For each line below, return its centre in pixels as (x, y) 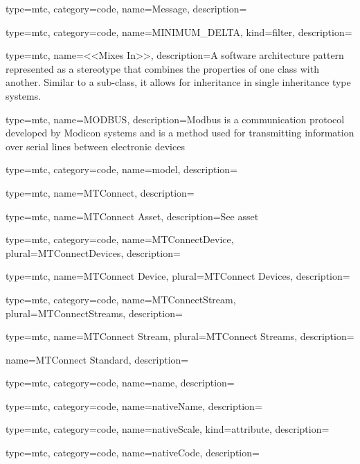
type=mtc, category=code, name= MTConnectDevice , (120, 239)
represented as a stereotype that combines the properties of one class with (162, 68)
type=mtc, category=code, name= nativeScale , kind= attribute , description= (168, 429)
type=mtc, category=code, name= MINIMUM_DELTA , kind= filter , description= (179, 32)
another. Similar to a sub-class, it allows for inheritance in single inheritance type (178, 82)
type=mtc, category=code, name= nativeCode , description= (133, 453)
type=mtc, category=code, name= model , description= (122, 169)
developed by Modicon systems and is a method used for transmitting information (180, 133)
